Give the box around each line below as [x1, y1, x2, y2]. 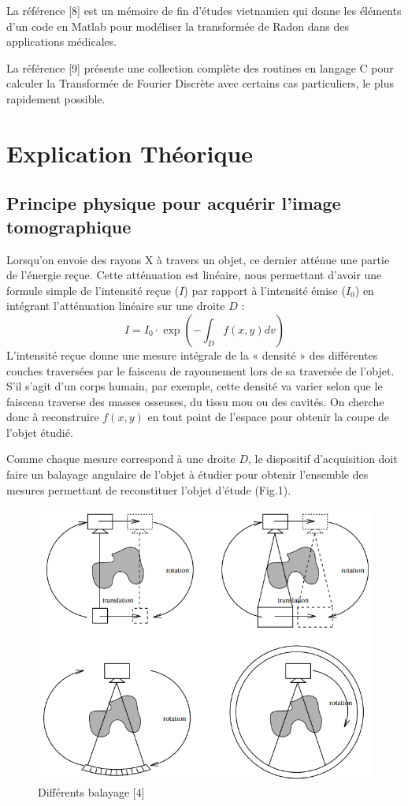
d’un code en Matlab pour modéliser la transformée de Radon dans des [6, 17, 350, 34]
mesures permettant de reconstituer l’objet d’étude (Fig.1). [6, 481, 291, 498]
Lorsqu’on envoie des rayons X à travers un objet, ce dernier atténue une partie [6, 251, 390, 267]
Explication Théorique [6, 136, 254, 169]
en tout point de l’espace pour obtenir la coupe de [147, 409, 390, 425]
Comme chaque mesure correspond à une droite [6, 450, 236, 467]
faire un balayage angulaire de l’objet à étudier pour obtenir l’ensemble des [6, 466, 369, 483]
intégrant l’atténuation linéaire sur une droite [6, 297, 225, 314]
